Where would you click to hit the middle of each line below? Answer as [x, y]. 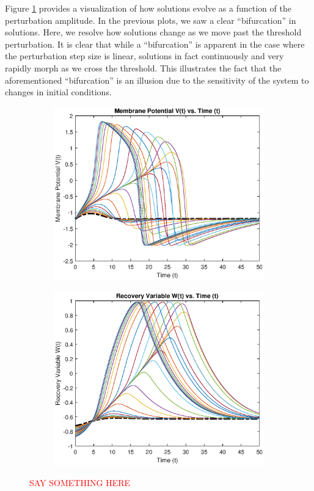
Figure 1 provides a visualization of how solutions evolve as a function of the [148, 8]
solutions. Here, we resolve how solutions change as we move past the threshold [153, 32]
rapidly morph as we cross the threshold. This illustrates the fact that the [143, 67]
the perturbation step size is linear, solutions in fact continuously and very [144, 56]
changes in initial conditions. [58, 92]
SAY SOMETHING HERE [80, 482]
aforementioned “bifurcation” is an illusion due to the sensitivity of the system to [157, 80]
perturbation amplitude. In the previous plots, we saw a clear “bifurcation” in [151, 20]
